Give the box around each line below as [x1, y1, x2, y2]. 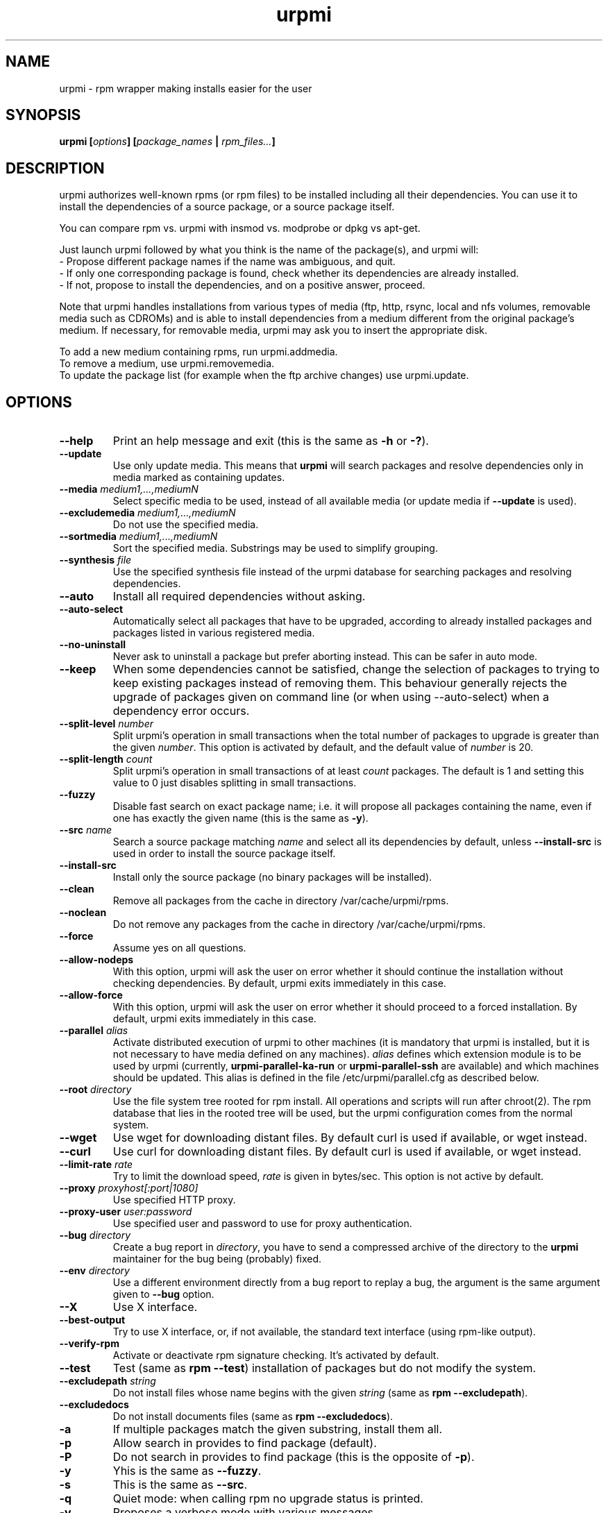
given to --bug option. [112, 1288, 214, 1301]
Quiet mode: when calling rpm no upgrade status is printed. [112, 1491, 423, 1506]
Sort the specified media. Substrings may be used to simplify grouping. [112, 542, 438, 555]
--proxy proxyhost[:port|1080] [59, 1182, 199, 1194]
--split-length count [59, 753, 153, 766]
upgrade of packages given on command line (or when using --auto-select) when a [112, 690, 550, 704]
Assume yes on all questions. [112, 942, 246, 954]
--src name [59, 824, 112, 836]
